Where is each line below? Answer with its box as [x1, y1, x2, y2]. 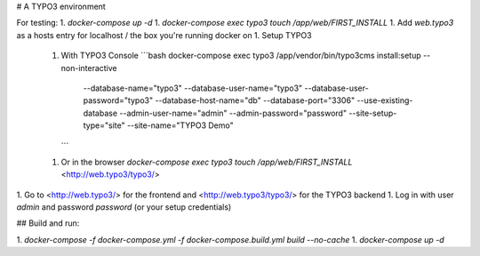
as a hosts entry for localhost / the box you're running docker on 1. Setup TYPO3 [16, 29, 312, 40]
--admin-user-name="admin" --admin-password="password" [119, 108, 347, 118]
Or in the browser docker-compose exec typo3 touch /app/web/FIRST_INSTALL [60, 156, 353, 167]
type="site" [83, 120, 125, 131]
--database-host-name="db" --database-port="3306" [155, 95, 356, 106]
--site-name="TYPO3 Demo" [126, 120, 235, 131]
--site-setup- [348, 108, 397, 118]
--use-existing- [356, 95, 413, 106]
